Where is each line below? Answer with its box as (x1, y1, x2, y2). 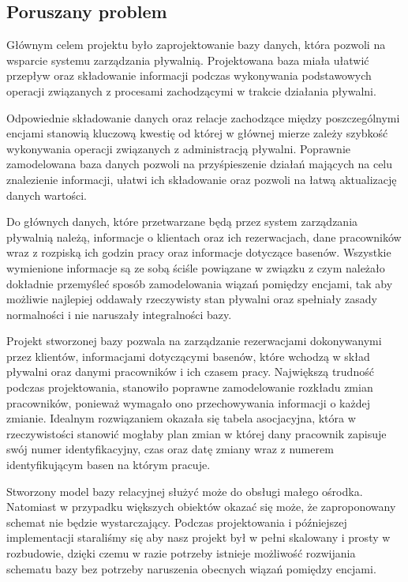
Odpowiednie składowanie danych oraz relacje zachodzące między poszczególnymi (6, 109, 400, 126)
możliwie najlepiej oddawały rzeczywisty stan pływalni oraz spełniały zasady (6, 291, 377, 307)
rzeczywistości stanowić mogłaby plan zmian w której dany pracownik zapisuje (6, 425, 387, 441)
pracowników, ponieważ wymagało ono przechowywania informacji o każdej (6, 394, 370, 411)
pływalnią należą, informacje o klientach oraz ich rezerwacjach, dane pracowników (6, 228, 402, 245)
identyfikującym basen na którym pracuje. (6, 456, 211, 473)
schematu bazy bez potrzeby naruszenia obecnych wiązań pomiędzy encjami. (6, 560, 376, 576)
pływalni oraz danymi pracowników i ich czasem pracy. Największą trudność (6, 363, 374, 380)
